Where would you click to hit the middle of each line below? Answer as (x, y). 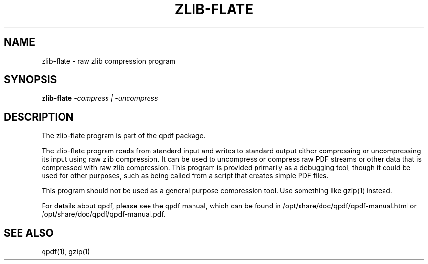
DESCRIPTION (39, 117)
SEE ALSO (29, 233)
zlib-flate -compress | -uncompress (100, 98)
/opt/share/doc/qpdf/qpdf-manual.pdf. (104, 214)
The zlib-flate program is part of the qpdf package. (124, 136)
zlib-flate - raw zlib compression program (109, 61)
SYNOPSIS (31, 80)
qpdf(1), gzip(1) (66, 252)
